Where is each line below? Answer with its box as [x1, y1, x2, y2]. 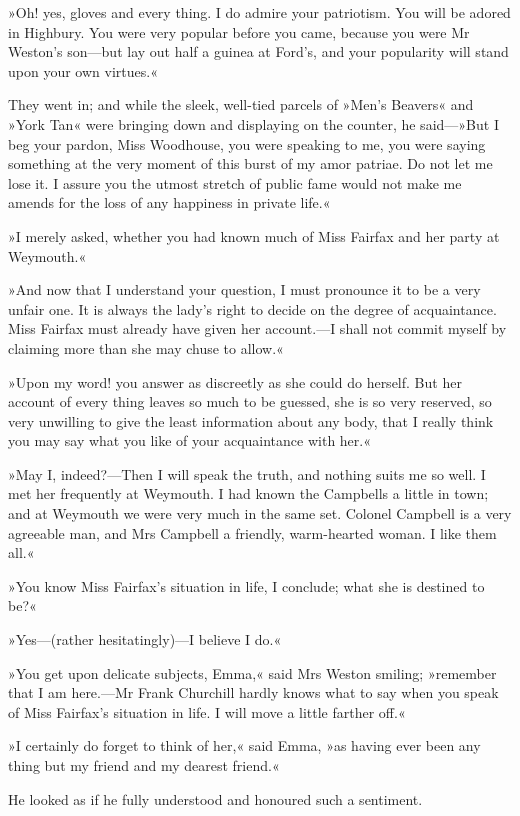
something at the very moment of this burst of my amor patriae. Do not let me [8, 153, 493, 174]
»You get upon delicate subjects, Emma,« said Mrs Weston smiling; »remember [8, 662, 497, 683]
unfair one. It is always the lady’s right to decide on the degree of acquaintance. [8, 298, 497, 319]
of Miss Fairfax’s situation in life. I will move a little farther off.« [8, 701, 406, 722]
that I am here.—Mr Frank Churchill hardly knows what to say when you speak [8, 682, 499, 703]
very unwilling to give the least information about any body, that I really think [8, 410, 494, 431]
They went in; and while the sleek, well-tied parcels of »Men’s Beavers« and [8, 94, 474, 115]
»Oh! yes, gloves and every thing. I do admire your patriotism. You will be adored [8, 2, 511, 22]
